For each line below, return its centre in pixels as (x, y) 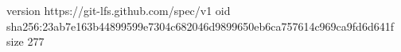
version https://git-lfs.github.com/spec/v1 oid (119, 10)
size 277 (25, 41)
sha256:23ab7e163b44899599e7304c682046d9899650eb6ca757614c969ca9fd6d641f (200, 26)
